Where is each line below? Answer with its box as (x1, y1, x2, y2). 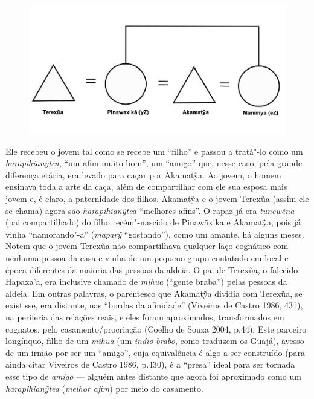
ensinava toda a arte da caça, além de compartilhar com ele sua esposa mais (5, 180, 287, 193)
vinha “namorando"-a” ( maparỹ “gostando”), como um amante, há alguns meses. (5, 227, 304, 240)
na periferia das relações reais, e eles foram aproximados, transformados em (5, 311, 284, 323)
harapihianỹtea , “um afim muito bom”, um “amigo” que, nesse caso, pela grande (5, 157, 303, 169)
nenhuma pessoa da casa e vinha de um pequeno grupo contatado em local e (5, 251, 289, 264)
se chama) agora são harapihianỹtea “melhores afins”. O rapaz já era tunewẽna (5, 204, 295, 216)
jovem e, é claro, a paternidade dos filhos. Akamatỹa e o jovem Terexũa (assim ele (5, 192, 309, 205)
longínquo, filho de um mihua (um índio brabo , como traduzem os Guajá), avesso (5, 334, 304, 347)
